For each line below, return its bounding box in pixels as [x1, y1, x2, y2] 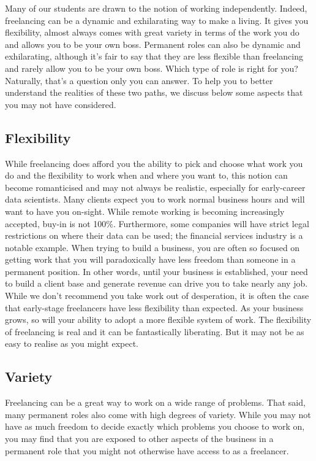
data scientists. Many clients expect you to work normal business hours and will [5, 193, 305, 206]
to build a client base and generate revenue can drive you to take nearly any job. [5, 277, 308, 290]
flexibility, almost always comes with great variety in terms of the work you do [5, 26, 299, 39]
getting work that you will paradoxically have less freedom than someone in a [5, 253, 296, 266]
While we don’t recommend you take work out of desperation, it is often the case [5, 289, 309, 302]
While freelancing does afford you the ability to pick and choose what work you [5, 157, 303, 169]
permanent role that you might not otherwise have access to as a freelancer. [5, 444, 289, 457]
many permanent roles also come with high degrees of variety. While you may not [5, 408, 311, 420]
